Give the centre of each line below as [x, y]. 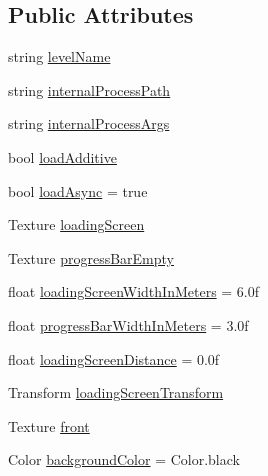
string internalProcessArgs [89, 123]
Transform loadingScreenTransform [116, 392]
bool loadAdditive [62, 156]
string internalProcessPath [89, 89]
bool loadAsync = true [78, 190]
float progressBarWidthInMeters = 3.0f [128, 324]
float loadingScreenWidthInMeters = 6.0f [134, 291]
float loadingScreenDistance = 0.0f [114, 358]
